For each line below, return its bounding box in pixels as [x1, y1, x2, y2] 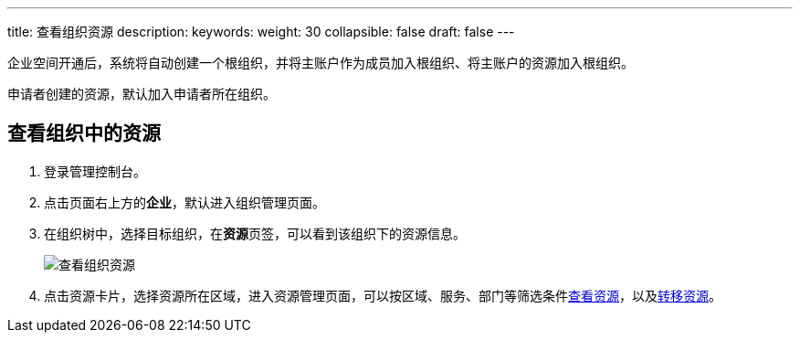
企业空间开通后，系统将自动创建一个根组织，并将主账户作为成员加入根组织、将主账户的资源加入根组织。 [7, 55, 634, 70]
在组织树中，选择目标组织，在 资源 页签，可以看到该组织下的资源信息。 [44, 225, 466, 241]
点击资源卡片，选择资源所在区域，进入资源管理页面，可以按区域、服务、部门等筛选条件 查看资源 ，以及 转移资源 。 [44, 287, 721, 303]
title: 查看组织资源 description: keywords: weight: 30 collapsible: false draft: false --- [7, 24, 515, 39]
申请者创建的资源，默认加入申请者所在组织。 [7, 86, 276, 101]
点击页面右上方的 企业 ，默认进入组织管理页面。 [44, 194, 325, 210]
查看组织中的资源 [7, 122, 161, 145]
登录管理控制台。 [44, 163, 146, 179]
